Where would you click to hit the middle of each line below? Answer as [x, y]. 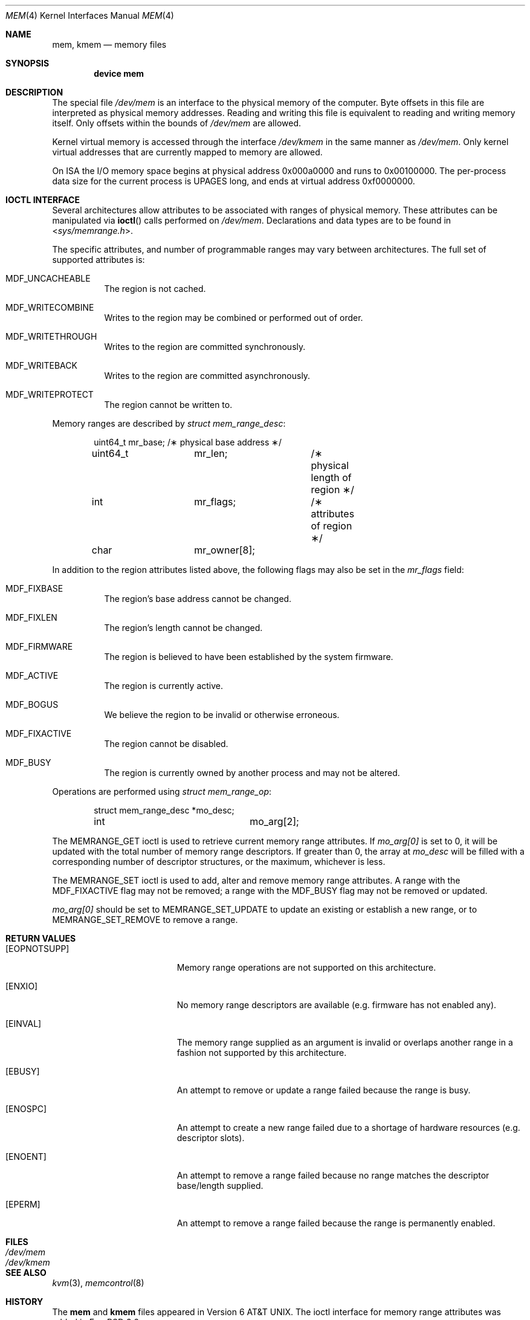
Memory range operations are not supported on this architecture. [306, 967]
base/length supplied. [220, 1186]
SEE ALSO [26, 1273]
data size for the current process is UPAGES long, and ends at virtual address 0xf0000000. [234, 181]
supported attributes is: [99, 260]
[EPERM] [23, 1204]
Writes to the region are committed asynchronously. [207, 376]
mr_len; [211, 453]
